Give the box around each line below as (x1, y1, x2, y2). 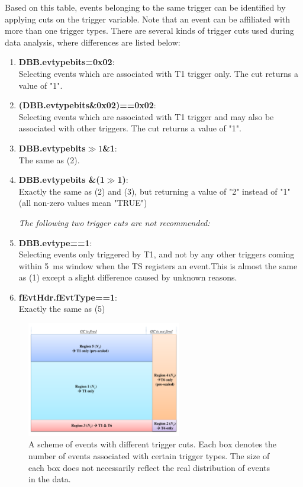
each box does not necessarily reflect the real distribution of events (28, 461, 270, 473)
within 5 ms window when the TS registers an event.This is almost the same (18, 259, 298, 272)
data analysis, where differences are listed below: (5, 36, 180, 48)
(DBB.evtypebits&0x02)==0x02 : (18, 99, 156, 111)
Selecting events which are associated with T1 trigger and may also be (18, 110, 274, 122)
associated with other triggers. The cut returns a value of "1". (18, 122, 241, 134)
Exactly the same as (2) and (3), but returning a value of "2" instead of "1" (18, 185, 291, 197)
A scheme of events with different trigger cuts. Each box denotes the (28, 438, 277, 450)
